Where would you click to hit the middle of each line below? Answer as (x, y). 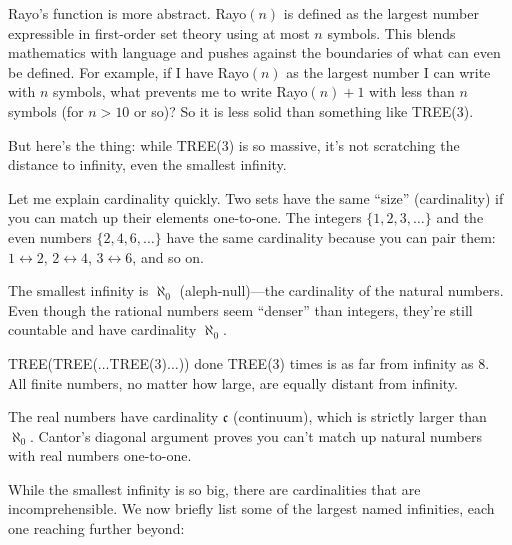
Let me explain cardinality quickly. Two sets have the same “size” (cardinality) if (256, 197)
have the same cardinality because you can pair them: (331, 236)
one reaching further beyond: (96, 528)
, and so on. (168, 256)
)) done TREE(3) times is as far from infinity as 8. (334, 362)
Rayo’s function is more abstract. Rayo (127, 13)
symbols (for (46, 110)
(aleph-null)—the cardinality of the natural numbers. (341, 290)
